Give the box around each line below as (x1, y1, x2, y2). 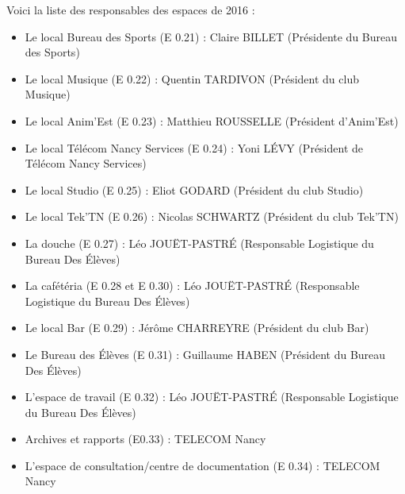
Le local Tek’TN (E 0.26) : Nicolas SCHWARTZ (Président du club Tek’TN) (25, 208, 399, 225)
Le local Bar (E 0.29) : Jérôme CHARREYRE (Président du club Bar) (25, 319, 369, 336)
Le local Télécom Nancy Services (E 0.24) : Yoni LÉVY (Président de (25, 139, 364, 156)
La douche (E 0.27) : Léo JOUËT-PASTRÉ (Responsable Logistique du (25, 234, 374, 251)
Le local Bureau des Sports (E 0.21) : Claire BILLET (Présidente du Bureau (25, 28, 398, 44)
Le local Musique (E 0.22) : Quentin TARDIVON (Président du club (25, 70, 359, 87)
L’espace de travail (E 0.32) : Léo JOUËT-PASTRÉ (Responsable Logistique (25, 388, 399, 405)
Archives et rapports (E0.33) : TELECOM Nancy (25, 430, 266, 447)
